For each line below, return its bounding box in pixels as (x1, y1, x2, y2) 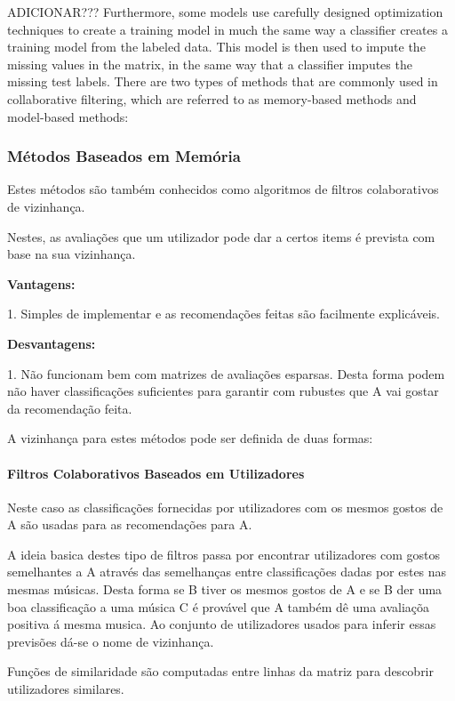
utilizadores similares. (7, 680, 124, 698)
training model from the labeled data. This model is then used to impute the (7, 37, 426, 56)
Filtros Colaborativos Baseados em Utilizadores (7, 463, 305, 482)
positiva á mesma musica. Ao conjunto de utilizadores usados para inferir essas (7, 615, 436, 633)
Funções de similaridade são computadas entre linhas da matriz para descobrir (7, 662, 435, 681)
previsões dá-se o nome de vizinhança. (7, 632, 214, 650)
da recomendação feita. (7, 399, 132, 417)
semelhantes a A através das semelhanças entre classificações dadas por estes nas (7, 562, 447, 581)
